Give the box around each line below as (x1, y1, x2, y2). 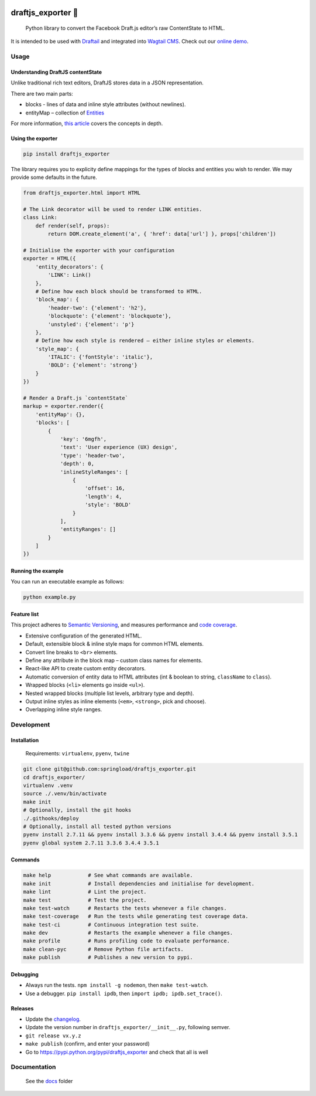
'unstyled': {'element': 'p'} (47, 321, 135, 328)
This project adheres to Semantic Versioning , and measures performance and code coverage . (11, 622, 237, 629)
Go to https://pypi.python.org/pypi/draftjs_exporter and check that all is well (25, 1049, 208, 1056)
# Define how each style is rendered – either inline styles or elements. (35, 337, 255, 344)
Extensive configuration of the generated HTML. (25, 632, 142, 639)
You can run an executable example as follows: (11, 578, 125, 585)
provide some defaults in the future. (11, 174, 98, 181)
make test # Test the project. (23, 897, 147, 903)
